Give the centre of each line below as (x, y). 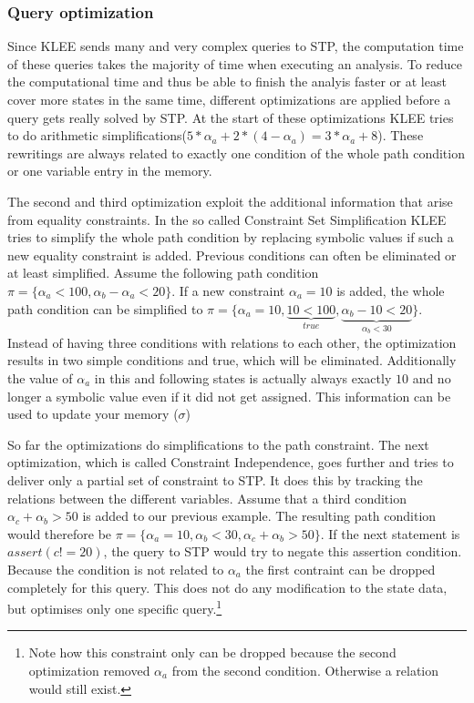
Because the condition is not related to (116, 569)
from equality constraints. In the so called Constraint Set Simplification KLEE (227, 219)
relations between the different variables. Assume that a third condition (207, 498)
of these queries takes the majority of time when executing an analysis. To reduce (235, 63)
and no (432, 378)
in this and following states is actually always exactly (243, 378)
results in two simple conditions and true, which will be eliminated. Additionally (232, 360)
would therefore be (60, 533)
